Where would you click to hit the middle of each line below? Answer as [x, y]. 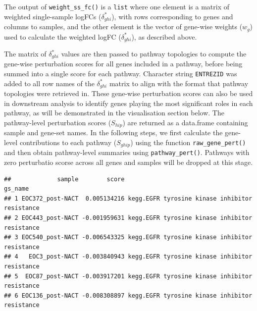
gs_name [17, 189]
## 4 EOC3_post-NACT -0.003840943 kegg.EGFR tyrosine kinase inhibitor [128, 257]
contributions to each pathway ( [68, 142]
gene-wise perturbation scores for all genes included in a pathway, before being [123, 64]
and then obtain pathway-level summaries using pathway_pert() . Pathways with [127, 152]
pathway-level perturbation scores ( [58, 122]
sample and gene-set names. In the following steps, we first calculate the [113, 132]
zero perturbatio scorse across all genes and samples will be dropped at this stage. [128, 162]
